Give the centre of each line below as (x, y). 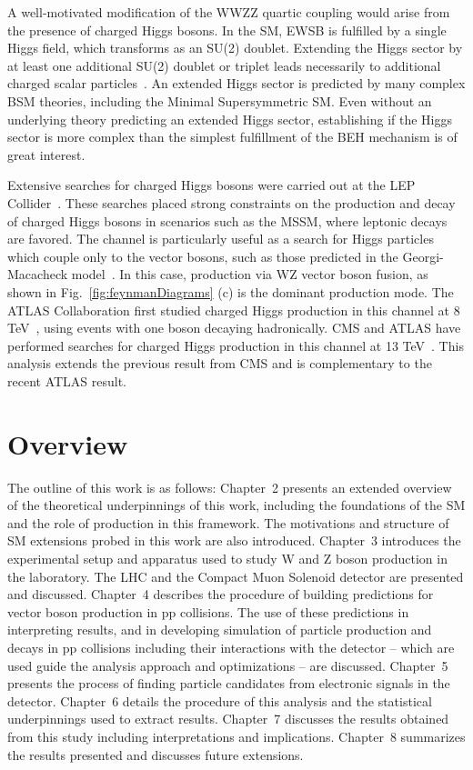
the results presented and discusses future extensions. (156, 754)
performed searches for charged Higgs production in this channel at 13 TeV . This (236, 345)
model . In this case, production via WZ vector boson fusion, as (250, 274)
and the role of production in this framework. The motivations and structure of (228, 522)
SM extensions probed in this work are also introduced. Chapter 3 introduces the (234, 540)
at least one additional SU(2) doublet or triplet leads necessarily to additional (224, 65)
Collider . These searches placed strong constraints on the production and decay (231, 202)
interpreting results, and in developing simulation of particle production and (220, 630)
